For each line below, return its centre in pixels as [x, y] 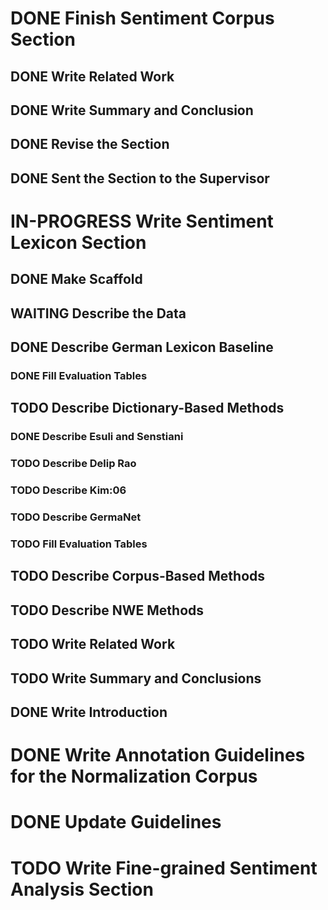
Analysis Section [82, 889]
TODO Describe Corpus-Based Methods [138, 576]
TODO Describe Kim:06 [68, 490]
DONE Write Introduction [89, 712]
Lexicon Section [78, 242]
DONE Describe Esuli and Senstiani [97, 437]
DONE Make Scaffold [76, 279]
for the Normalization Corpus [134, 776]
